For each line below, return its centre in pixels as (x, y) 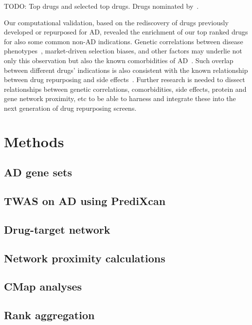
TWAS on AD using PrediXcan (85, 201)
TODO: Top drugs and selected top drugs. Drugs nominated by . (101, 6)
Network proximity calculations (85, 258)
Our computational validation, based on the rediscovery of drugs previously (116, 22)
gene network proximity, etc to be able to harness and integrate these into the (120, 98)
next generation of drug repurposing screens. (70, 108)
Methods (34, 141)
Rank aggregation (49, 315)
